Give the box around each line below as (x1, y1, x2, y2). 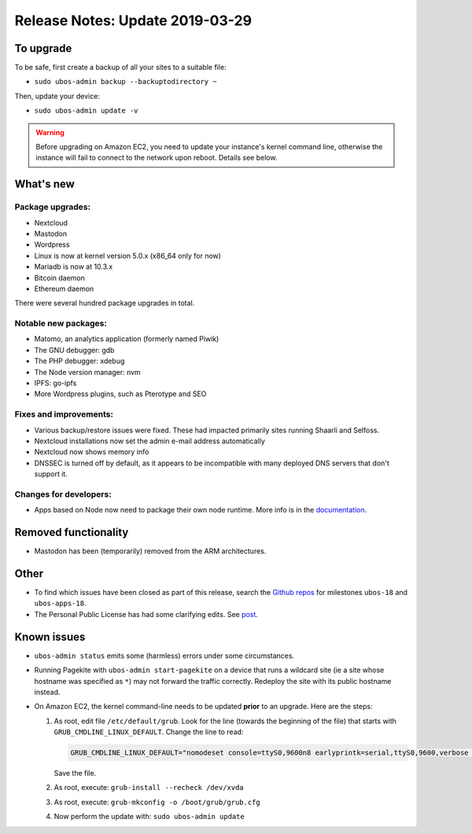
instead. (34, 687, 61, 696)
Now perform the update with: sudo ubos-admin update (53, 812, 245, 821)
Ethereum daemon (34, 284, 94, 293)
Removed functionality (14, 526, 129, 539)
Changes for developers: (14, 488, 112, 499)
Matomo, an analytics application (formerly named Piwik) (34, 334, 219, 344)
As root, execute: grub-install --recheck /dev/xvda (53, 783, 244, 792)
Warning (35, 127, 65, 137)
